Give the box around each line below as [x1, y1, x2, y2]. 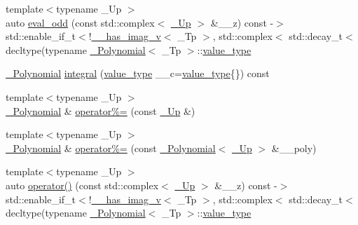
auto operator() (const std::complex [6, 177, 159, 192]
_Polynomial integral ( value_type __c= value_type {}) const [6, 66, 270, 81]
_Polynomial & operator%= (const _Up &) [6, 103, 195, 118]
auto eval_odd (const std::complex [6, 15, 155, 29]
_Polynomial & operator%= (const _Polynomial [6, 140, 216, 155]
